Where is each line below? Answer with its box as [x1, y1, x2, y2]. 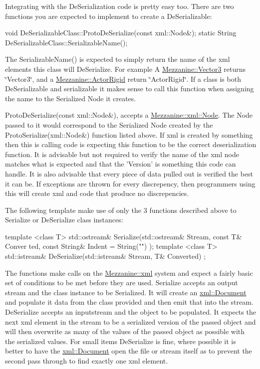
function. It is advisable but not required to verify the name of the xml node [5, 149, 239, 159]
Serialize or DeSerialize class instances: [5, 214, 123, 225]
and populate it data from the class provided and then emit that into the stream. [5, 297, 254, 307]
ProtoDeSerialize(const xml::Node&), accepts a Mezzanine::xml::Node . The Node [5, 110, 253, 120]
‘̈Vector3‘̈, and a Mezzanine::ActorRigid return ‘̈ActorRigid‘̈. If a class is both [5, 73, 241, 84]
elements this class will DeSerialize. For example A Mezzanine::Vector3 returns [5, 63, 246, 74]
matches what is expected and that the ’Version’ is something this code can [5, 159, 236, 169]
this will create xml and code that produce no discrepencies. [5, 188, 189, 198]
